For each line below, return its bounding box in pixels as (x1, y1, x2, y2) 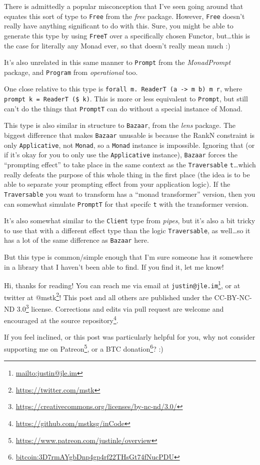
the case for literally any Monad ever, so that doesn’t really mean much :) (4, 40, 230, 50)
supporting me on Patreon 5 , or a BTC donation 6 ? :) (4, 342, 163, 354)
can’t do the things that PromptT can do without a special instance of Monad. (4, 103, 242, 113)
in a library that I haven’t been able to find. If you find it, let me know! (4, 261, 224, 272)
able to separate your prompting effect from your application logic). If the (4, 179, 230, 189)
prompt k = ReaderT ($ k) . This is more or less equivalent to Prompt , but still (4, 93, 248, 104)
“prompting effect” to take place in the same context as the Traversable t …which (4, 159, 256, 169)
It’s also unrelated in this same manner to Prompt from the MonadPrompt (4, 57, 231, 67)
